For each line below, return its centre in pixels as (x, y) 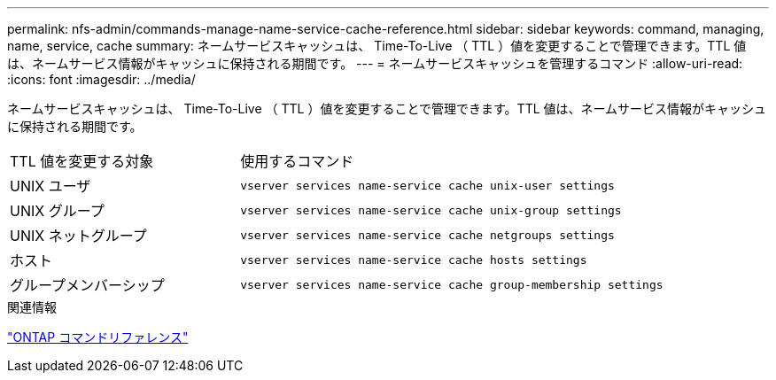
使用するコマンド (297, 161)
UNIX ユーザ (50, 186)
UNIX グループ (57, 211)
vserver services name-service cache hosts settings (414, 260)
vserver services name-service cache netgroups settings (427, 235)
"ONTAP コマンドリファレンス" (98, 337)
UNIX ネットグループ (78, 236)
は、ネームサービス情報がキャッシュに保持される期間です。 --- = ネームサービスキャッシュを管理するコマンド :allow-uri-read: (375, 63)
